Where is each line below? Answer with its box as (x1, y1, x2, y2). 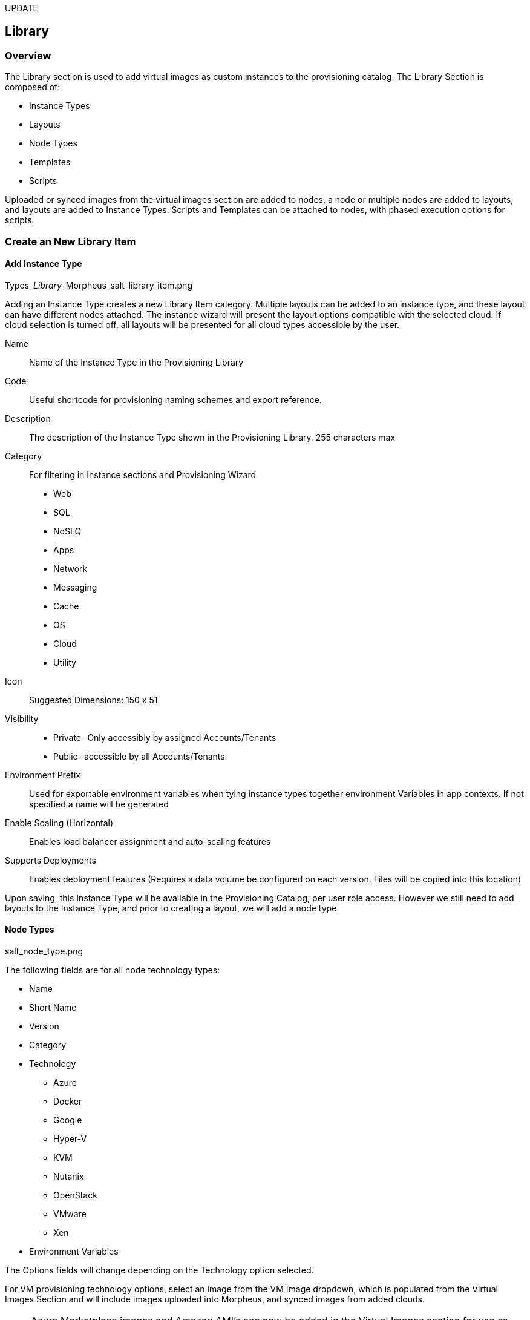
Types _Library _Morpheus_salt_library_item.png (5, 280, 192, 291)
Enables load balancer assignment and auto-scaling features (29, 836, 271, 847)
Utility (53, 657, 76, 668)
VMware (53, 1209, 87, 1220)
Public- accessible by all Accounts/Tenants (53, 750, 225, 761)
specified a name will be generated (29, 798, 169, 809)
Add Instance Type (5, 258, 82, 269)
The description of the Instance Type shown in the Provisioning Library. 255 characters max (29, 432, 396, 442)
